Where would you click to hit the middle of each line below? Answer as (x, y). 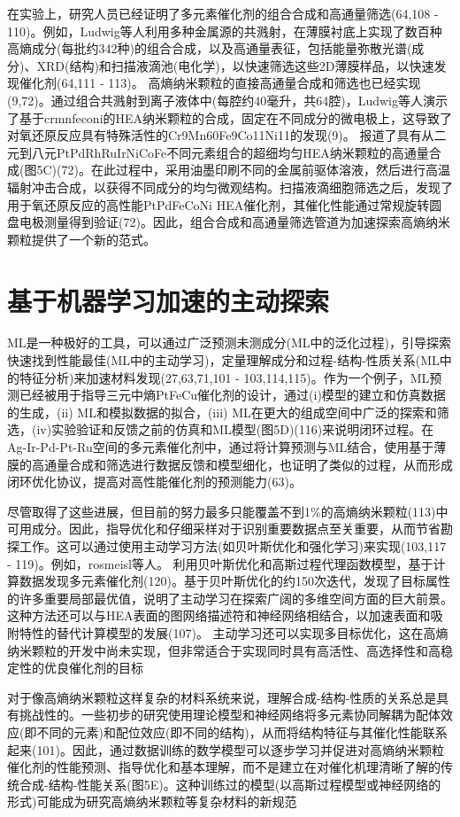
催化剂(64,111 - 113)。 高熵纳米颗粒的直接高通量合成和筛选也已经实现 (220, 83)
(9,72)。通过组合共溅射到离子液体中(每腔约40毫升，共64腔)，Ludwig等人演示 (227, 100)
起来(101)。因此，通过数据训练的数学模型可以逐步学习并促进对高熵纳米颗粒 (226, 749)
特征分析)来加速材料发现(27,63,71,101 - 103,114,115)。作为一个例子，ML (224, 377)
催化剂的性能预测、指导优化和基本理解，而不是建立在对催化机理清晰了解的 (224, 767)
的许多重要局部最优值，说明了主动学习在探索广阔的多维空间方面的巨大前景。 (230, 598)
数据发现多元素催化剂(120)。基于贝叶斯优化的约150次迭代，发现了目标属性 (234, 581)
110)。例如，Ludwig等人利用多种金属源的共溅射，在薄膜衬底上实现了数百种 (225, 31)
